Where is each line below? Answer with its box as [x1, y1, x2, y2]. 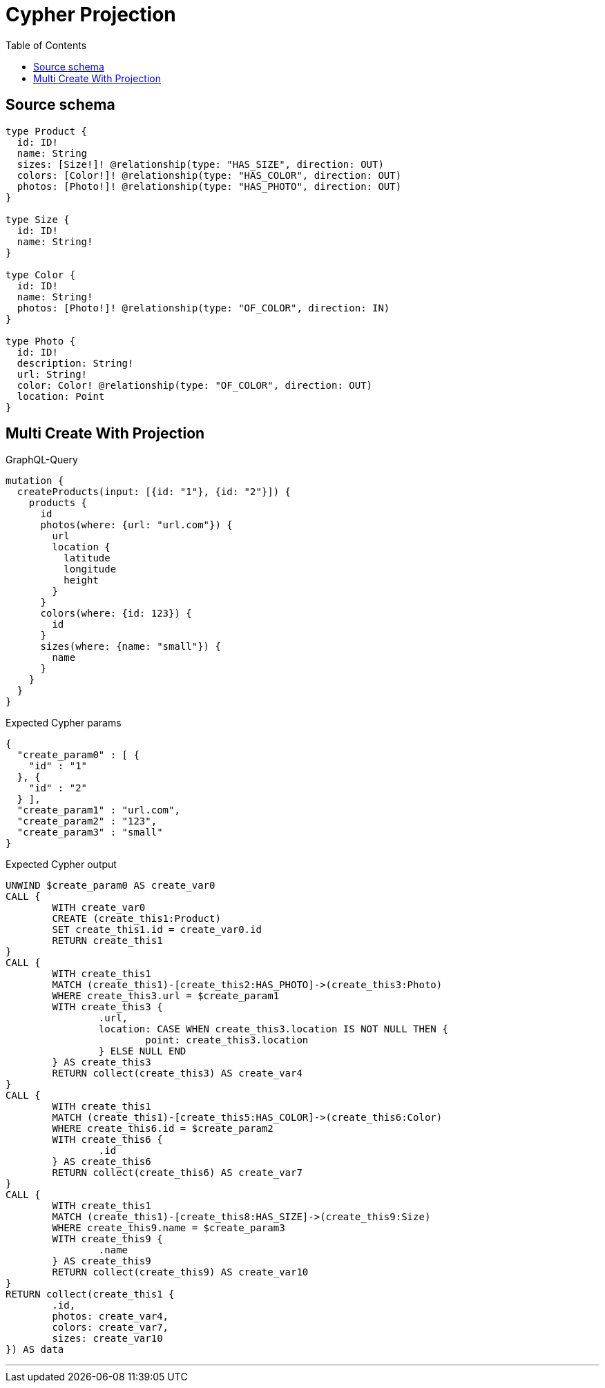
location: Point [17, 390, 105, 402]
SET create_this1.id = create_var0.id [52, 924, 262, 936]
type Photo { [6, 335, 76, 347]
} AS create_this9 [52, 1255, 151, 1267]
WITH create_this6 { [52, 1134, 163, 1146]
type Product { [6, 125, 88, 137]
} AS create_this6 [52, 1156, 151, 1168]
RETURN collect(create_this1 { [6, 1289, 175, 1300]
